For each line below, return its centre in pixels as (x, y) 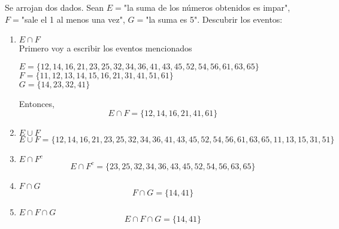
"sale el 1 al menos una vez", (73, 19)
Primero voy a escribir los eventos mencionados (105, 48)
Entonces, (37, 103)
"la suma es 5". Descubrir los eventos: (214, 19)
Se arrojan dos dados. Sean (55, 7)
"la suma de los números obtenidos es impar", (207, 7)
